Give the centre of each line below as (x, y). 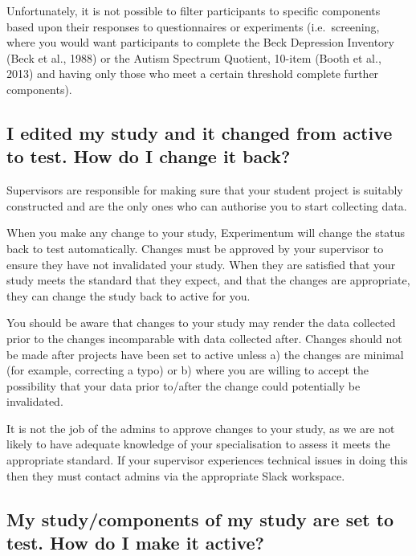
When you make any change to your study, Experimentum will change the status (206, 233)
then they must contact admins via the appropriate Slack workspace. (176, 475)
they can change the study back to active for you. (128, 295)
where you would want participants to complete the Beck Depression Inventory (200, 42)
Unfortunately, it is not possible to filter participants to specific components (194, 10)
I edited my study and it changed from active (200, 132)
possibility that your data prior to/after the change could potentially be (184, 385)
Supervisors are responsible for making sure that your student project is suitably (205, 190)
